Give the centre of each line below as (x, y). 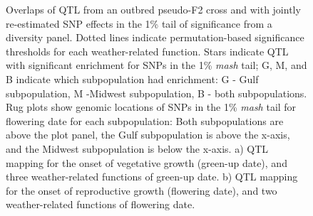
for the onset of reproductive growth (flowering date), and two (142, 190)
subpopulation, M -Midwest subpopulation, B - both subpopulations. (156, 93)
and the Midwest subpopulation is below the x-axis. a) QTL (137, 148)
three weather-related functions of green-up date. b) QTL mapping (152, 177)
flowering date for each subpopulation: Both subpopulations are (145, 120)
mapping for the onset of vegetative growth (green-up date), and (147, 162)
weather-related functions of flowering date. (101, 204)
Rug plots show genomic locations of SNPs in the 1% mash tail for (151, 107)
